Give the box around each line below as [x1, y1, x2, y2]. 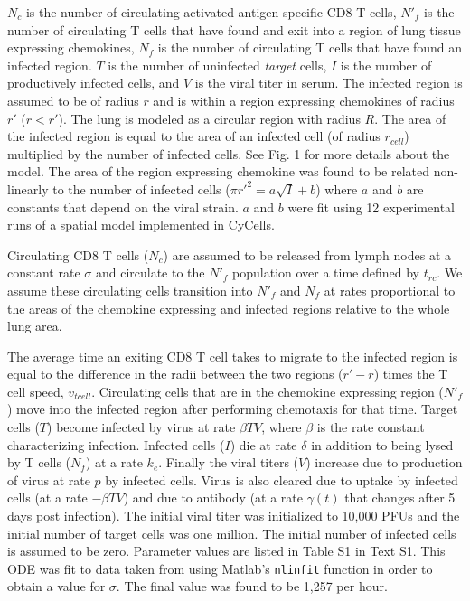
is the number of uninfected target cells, [108, 55, 327, 74]
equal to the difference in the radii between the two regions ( [7, 364, 343, 383]
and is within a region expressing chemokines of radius [153, 90, 455, 109]
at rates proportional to [324, 280, 456, 299]
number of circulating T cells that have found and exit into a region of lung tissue [7, 20, 461, 39]
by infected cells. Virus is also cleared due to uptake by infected [105, 470, 458, 489]
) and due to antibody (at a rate [123, 488, 304, 507]
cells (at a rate [7, 488, 88, 507]
